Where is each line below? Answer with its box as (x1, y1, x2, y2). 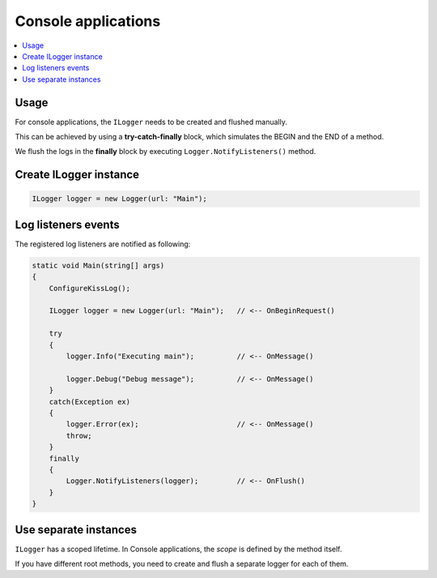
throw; (66, 430, 92, 440)
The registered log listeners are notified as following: (15, 239, 191, 249)
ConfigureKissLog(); (49, 284, 131, 293)
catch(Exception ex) (49, 397, 131, 406)
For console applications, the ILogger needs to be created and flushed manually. (15, 117, 287, 126)
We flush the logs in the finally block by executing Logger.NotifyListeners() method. (15, 147, 316, 156)
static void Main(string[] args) (32, 260, 165, 270)
